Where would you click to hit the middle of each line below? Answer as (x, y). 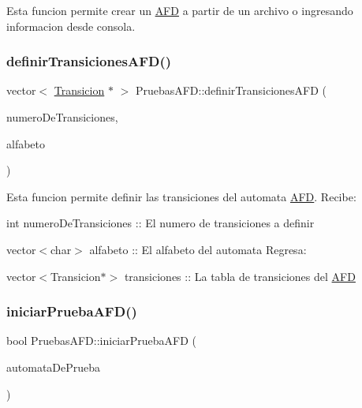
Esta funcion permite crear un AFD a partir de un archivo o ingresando (180, 10)
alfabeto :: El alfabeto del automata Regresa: (198, 249)
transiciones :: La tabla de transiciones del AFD (240, 276)
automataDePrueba (54, 367)
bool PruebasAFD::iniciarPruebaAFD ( (101, 341)
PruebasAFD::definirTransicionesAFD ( (231, 90)
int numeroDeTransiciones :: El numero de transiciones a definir (160, 223)
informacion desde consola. (71, 26)
